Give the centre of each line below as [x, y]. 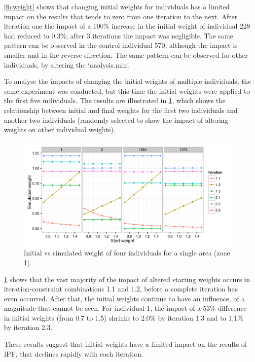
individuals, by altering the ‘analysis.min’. [67, 64]
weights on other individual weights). [60, 129]
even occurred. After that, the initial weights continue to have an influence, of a [125, 298]
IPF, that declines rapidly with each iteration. [74, 353]
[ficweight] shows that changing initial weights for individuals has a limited [117, 6]
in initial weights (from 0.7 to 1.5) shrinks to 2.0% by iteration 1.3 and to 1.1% [124, 317]
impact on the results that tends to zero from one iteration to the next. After [121, 16]
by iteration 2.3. [28, 327]
